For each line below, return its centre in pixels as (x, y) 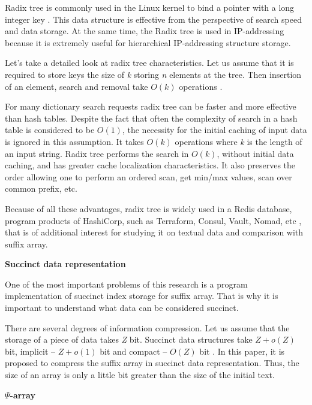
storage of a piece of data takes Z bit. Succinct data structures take (129, 339)
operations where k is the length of (238, 141)
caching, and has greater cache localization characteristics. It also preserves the (150, 165)
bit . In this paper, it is (242, 351)
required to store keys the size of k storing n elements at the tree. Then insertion (153, 74)
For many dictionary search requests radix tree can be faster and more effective (151, 106)
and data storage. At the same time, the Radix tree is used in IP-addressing (145, 31)
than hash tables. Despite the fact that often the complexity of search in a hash (151, 118)
